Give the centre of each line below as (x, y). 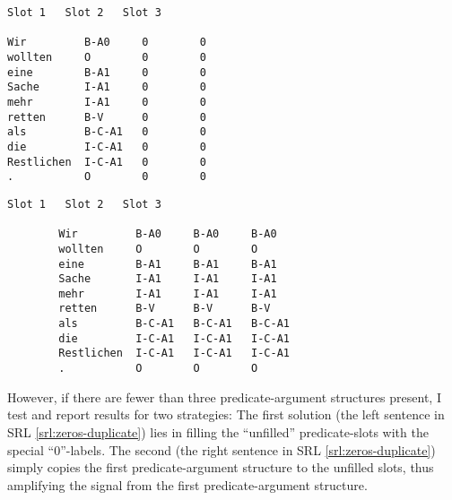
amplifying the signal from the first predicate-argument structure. (187, 484)
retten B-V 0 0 (107, 117)
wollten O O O (158, 249)
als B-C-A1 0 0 (107, 132)
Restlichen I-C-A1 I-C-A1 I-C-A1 (174, 353)
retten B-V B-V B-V (165, 309)
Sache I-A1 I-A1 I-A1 (168, 279)
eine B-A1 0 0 (107, 72)
